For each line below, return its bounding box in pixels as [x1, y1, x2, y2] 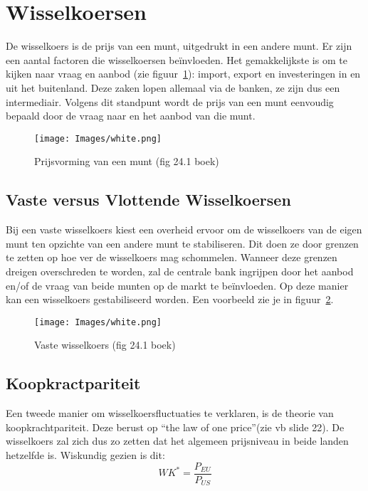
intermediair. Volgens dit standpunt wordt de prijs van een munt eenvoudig [6, 94, 334, 109]
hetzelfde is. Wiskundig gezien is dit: [6, 447, 165, 462]
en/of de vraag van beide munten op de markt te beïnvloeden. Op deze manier [6, 278, 349, 292]
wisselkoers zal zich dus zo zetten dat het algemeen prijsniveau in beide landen [6, 433, 349, 448]
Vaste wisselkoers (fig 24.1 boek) [34, 337, 176, 352]
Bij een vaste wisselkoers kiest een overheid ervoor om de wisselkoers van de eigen [6, 222, 362, 237]
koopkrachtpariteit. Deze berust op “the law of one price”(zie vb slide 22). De [6, 419, 345, 434]
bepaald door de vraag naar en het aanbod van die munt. [6, 108, 256, 123]
